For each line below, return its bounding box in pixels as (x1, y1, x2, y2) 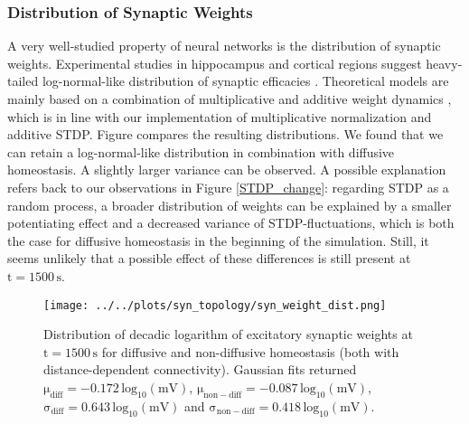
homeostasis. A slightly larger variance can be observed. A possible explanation (7, 160, 446, 179)
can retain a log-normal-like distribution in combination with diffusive (7, 142, 395, 161)
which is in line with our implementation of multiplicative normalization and (7, 107, 432, 126)
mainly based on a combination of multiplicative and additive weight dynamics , (7, 90, 452, 108)
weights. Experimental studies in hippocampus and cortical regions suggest (7, 53, 422, 72)
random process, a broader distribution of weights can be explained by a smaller (7, 195, 452, 214)
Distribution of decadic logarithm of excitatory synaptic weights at (43, 325, 413, 344)
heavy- (426, 53, 463, 72)
